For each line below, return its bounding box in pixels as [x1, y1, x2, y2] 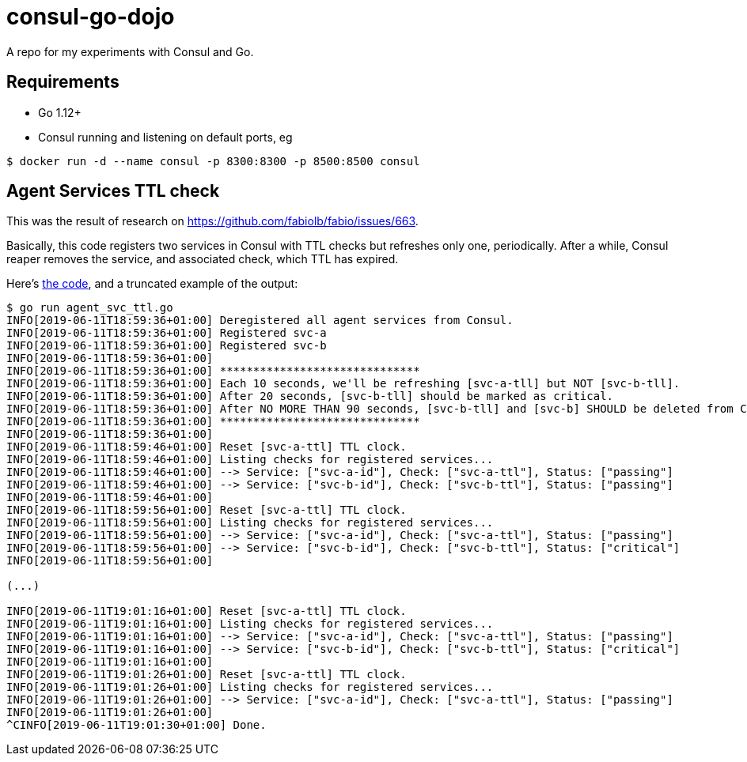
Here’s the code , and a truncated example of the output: [6, 277, 298, 291]
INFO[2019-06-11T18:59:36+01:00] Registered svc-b [6, 339, 327, 353]
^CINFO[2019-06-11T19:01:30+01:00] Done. [6, 719, 267, 732]
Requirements [6, 72, 119, 92]
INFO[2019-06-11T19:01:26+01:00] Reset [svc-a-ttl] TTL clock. [6, 668, 407, 681]
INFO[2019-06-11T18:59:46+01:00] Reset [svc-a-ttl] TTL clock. [6, 440, 407, 454]
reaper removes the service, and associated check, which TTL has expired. [6, 252, 399, 266]
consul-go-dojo [6, 3, 175, 30]
